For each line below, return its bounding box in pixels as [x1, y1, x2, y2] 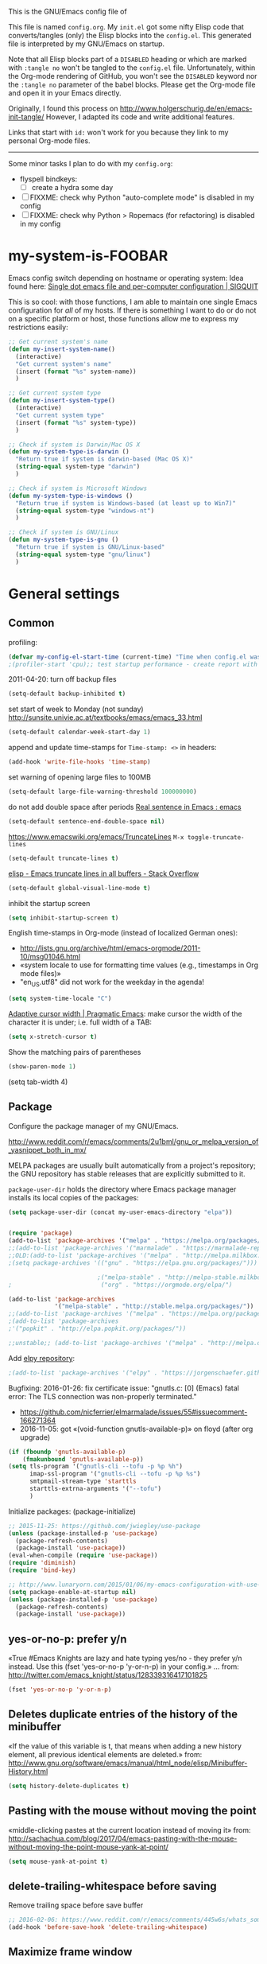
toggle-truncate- [187, 833, 245, 842]
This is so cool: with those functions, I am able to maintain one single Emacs [8, 298, 257, 306]
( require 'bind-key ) [8, 1566, 77, 1574]
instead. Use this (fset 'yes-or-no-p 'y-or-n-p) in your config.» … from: [8, 1662, 240, 1671]
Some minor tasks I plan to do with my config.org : [8, 159, 173, 168]
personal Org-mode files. [8, 136, 91, 146]
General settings [8, 585, 121, 603]
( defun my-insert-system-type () [8, 397, 115, 405]
